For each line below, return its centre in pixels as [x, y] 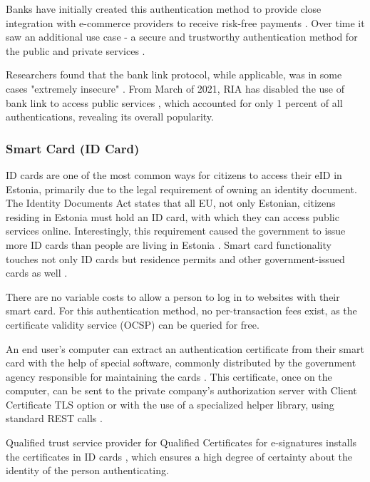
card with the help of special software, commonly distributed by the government [181, 363]
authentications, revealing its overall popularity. [110, 117]
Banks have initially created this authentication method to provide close [164, 9]
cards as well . [37, 273]
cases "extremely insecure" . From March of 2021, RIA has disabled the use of [175, 88]
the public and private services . [76, 50]
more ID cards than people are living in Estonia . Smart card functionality [169, 244]
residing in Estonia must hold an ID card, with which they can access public [173, 216]
